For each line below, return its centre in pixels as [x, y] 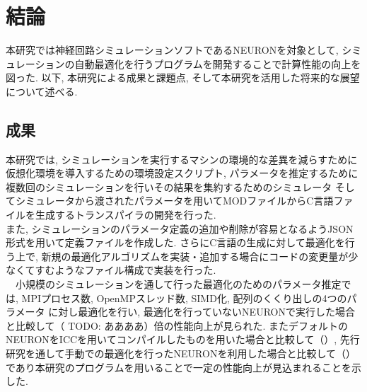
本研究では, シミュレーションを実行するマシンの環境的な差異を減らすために [182, 159]
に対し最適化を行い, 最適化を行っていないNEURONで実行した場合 [202, 312]
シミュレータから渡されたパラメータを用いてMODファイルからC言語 [174, 201]
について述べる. [42, 91]
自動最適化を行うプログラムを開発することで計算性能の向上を [218, 63]
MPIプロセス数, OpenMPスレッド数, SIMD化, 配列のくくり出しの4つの [184, 298]
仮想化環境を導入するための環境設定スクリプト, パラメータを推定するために [182, 173]
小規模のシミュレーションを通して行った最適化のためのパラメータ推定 [178, 284]
